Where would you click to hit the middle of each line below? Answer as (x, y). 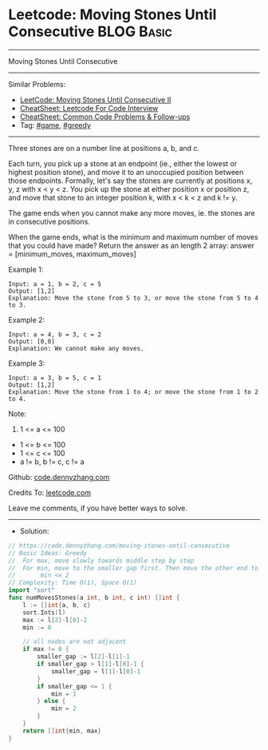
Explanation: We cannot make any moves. (77, 348)
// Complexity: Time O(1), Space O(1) (73, 583)
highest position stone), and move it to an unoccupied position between (126, 172)
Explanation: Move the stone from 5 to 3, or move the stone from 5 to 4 (134, 298)
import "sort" (32, 590)
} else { (51, 701)
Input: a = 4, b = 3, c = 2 (55, 334)
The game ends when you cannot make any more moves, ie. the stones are (132, 212)
